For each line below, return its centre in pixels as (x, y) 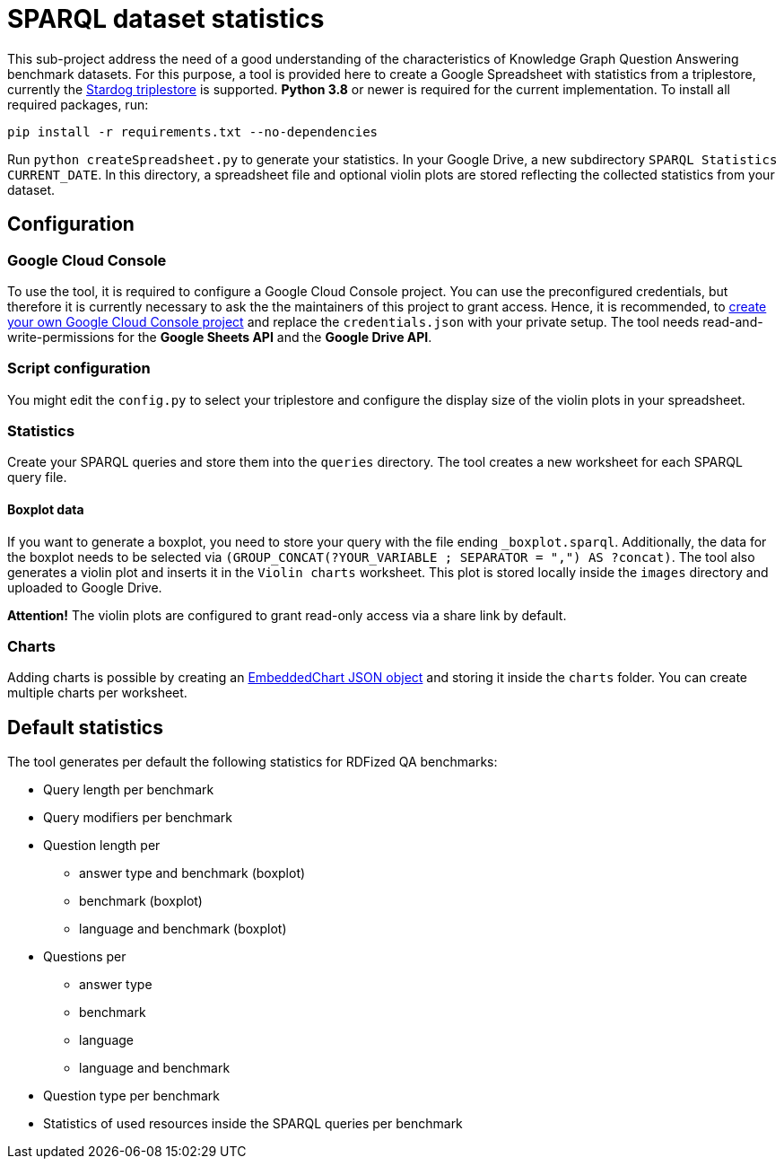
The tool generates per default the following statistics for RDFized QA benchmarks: (253, 762)
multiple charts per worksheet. (97, 693)
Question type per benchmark (132, 1096)
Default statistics (85, 727)
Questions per (85, 957)
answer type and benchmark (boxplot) (192, 873)
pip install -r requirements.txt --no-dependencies (193, 132)
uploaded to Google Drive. (85, 587)
